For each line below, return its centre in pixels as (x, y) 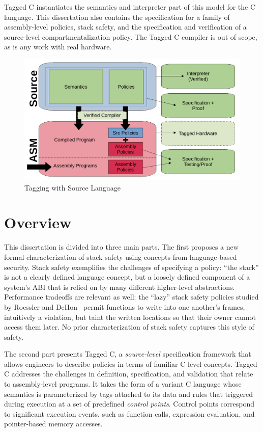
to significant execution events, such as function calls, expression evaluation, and (129, 413)
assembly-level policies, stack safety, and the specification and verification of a (125, 27)
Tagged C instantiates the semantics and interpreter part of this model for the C (130, 7)
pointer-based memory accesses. (53, 424)
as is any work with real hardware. (58, 47)
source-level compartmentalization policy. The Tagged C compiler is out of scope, (131, 36)
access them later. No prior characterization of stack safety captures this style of (129, 327)
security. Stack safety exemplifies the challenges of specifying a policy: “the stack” (131, 267)
